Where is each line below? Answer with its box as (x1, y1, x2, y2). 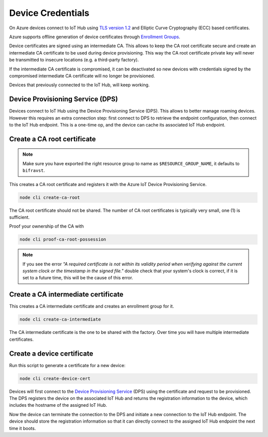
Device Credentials (9, 7, 89, 18)
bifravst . (22, 168, 45, 174)
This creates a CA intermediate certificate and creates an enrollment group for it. (9, 303, 174, 310)
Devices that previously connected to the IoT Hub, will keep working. (9, 82, 150, 88)
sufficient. (9, 214, 30, 220)
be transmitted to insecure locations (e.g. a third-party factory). (9, 57, 139, 63)
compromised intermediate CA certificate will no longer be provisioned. (9, 72, 155, 79)
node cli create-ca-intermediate (19, 316, 101, 322)
